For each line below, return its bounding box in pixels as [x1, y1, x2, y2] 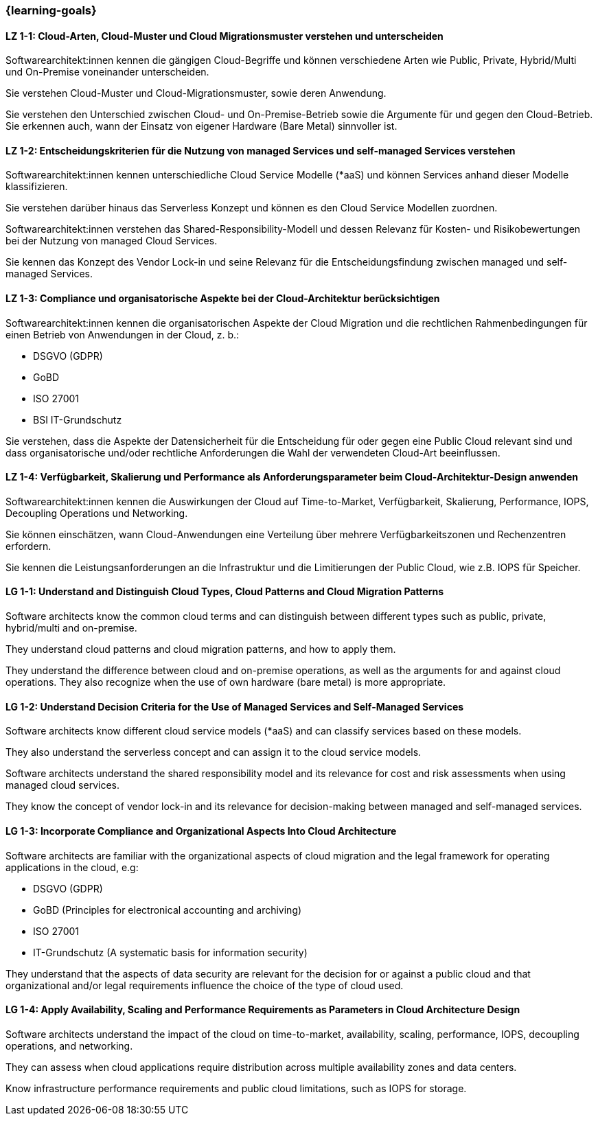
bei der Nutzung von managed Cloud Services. [5, 235, 218, 247]
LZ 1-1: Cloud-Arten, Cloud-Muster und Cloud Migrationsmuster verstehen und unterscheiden [5, 30, 444, 42]
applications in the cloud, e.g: [5, 861, 139, 873]
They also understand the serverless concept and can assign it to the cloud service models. [5, 746, 422, 759]
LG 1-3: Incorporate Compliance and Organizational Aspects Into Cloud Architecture [5, 824, 397, 837]
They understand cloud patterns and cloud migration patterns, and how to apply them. [5, 643, 396, 656]
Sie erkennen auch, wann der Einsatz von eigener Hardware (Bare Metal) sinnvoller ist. [5, 120, 398, 132]
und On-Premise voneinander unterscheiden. [5, 66, 209, 78]
